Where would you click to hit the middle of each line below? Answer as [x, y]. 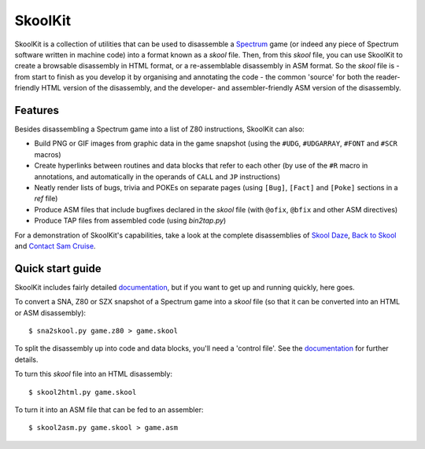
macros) [48, 154]
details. [26, 359]
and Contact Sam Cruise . [55, 246]
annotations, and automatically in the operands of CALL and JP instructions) [157, 176]
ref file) [46, 199]
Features [37, 110]
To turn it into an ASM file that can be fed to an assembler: [109, 410]
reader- [388, 77]
